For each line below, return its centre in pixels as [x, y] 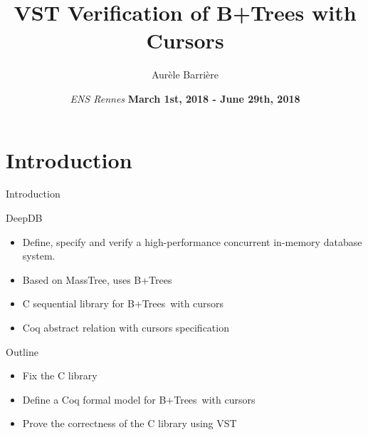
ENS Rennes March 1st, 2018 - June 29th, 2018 [185, 98]
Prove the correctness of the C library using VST [130, 423]
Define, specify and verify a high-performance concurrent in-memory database [192, 241]
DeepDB [24, 218]
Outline [22, 351]
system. [39, 256]
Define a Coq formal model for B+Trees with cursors [139, 399]
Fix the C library [60, 375]
